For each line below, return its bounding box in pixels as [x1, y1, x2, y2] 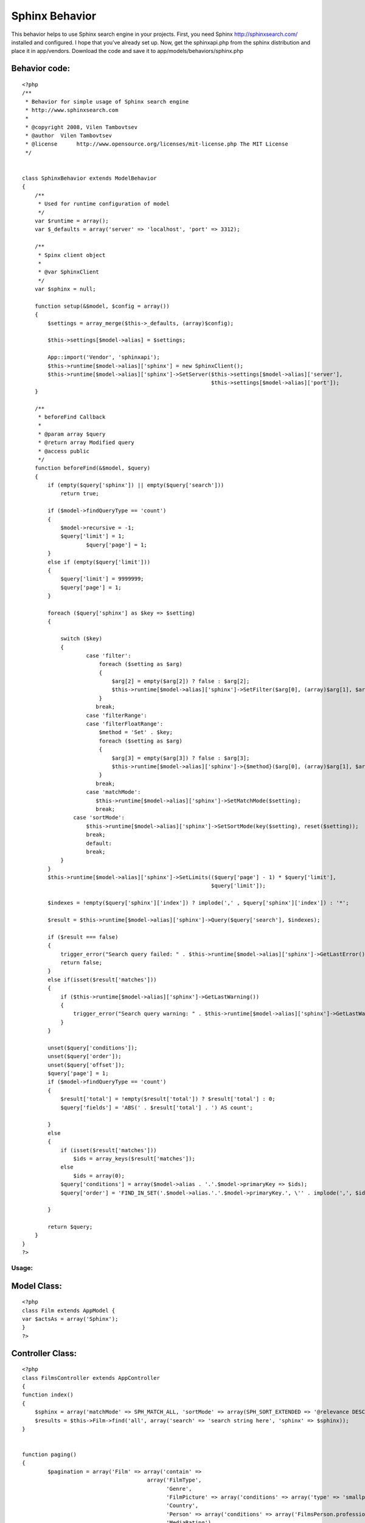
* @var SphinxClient [38, 269, 100, 275]
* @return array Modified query [38, 439, 135, 446]
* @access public [38, 448, 90, 454]
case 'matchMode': [86, 789, 141, 796]
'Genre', [166, 1485, 192, 1492]
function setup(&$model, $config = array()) [34, 302, 170, 309]
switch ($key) [60, 635, 103, 642]
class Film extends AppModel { [22, 1307, 116, 1314]
